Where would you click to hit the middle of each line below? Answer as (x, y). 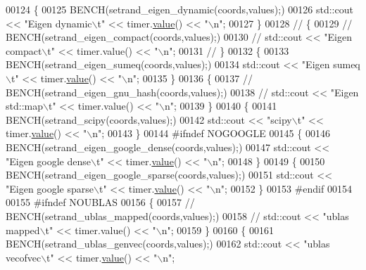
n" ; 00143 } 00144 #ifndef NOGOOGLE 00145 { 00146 (211, 133)
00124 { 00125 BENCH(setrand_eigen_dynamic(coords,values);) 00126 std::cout (179, 9)
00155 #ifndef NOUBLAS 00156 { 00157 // (100, 202)
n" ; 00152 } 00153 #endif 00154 (284, 188)
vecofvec (24, 257)
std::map (24, 106)
